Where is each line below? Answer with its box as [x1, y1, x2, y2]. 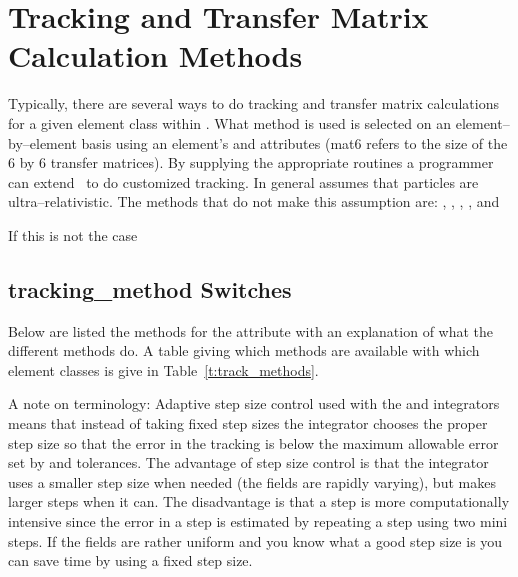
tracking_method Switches [8, 273, 292, 304]
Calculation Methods [8, 35, 303, 76]
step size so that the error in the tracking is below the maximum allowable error [8, 432, 499, 453]
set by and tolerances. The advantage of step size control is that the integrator [8, 452, 489, 473]
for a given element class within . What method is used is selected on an [8, 112, 452, 133]
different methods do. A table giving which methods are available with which [8, 340, 480, 361]
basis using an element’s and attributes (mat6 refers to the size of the [81, 132, 508, 153]
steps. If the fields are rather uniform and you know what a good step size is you [8, 530, 503, 551]
